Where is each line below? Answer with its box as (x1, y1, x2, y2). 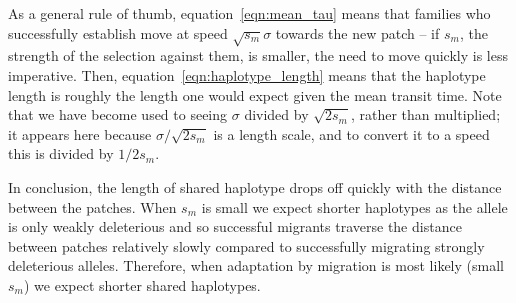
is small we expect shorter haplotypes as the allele (201, 196, 508, 217)
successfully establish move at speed (8, 22, 228, 43)
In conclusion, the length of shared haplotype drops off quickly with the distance (8, 176, 502, 197)
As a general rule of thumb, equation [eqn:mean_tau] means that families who (8, 3, 491, 23)
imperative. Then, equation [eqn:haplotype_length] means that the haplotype (8, 64, 486, 85)
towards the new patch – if (275, 22, 440, 43)
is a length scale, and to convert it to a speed (213, 123, 490, 144)
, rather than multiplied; (350, 104, 501, 125)
